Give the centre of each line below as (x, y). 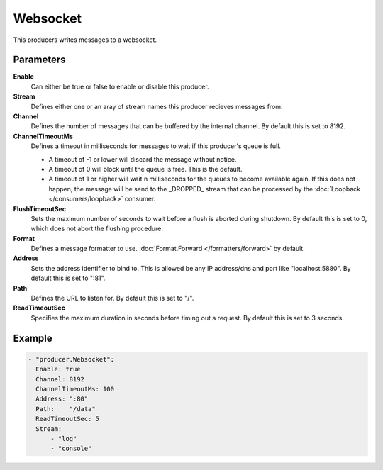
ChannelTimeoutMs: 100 (75, 389)
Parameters (39, 60)
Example (33, 338)
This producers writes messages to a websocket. (85, 40)
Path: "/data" (66, 409)
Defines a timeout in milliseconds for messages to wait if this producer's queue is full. (156, 146)
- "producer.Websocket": (71, 359)
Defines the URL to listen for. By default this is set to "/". (112, 298)
